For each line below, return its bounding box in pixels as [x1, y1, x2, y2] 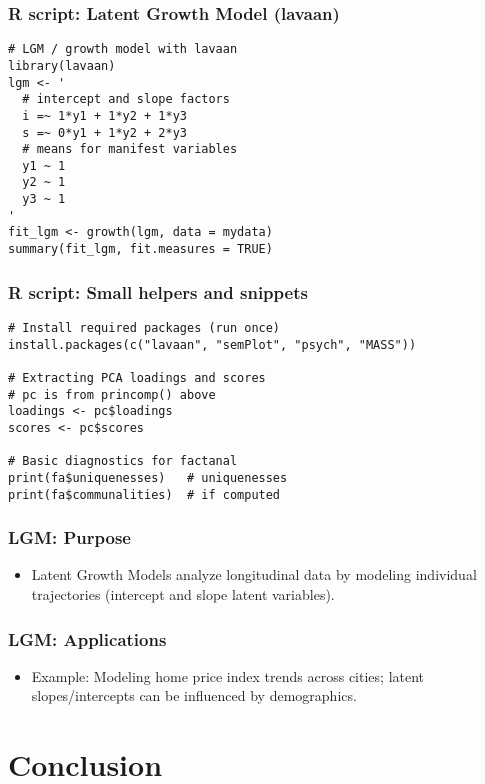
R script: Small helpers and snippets [8, 279, 308, 304]
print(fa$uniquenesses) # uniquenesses [8, 470, 288, 485]
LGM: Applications [8, 626, 167, 651]
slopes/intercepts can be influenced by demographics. [31, 685, 357, 706]
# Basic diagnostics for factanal [8, 454, 238, 469]
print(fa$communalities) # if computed [8, 487, 281, 502]
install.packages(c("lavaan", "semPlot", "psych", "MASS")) [8, 337, 417, 352]
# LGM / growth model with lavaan [8, 42, 238, 57]
